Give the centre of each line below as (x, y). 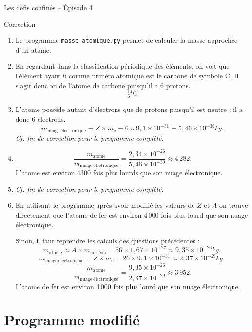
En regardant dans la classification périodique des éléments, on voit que (122, 66)
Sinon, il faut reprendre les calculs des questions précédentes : (107, 241)
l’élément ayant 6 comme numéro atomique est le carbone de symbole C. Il (127, 76)
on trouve (233, 205)
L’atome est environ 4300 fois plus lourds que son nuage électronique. (119, 173)
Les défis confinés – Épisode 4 (48, 7)
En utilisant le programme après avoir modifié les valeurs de (105, 205)
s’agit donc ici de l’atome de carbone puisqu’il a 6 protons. (103, 85)
